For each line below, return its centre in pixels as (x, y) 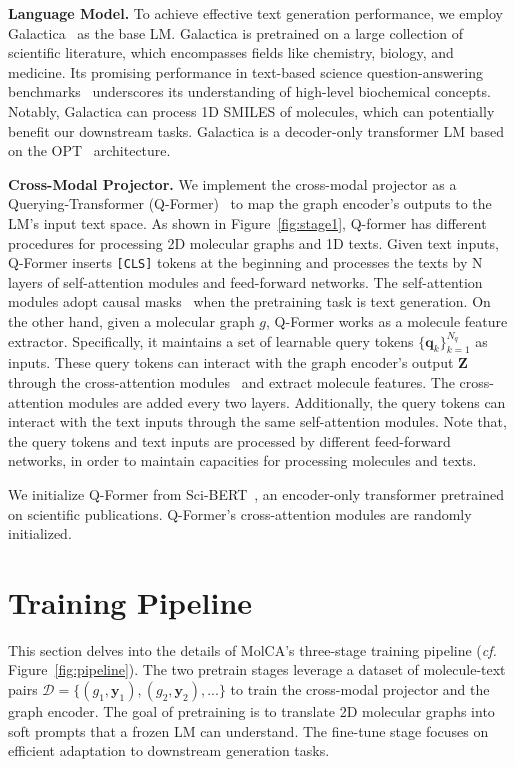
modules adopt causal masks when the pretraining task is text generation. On (249, 301)
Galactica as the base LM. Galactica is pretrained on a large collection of (235, 32)
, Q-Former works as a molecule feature (387, 320)
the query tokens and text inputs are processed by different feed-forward (229, 440)
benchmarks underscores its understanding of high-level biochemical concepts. (249, 91)
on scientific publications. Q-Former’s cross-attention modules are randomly (240, 513)
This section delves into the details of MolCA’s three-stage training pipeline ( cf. (252, 649)
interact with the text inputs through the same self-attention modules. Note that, (257, 421)
